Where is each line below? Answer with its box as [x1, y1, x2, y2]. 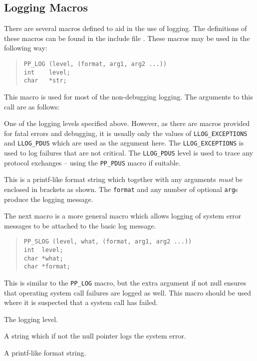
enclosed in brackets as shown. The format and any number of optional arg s [4, 183, 238, 194]
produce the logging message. [4, 193, 93, 204]
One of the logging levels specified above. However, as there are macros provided [4, 118, 250, 128]
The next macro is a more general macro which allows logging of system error [4, 210, 242, 221]
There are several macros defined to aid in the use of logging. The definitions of [4, 23, 247, 33]
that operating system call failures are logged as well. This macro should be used [4, 287, 251, 297]
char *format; [23, 263, 70, 270]
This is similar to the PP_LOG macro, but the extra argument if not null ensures [4, 277, 247, 288]
